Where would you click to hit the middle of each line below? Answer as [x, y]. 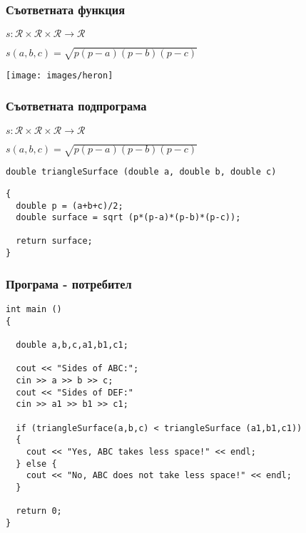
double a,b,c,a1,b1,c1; [72, 345]
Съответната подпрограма [76, 106]
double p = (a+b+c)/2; [70, 206]
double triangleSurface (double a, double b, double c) [141, 172]
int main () [34, 309]
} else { [36, 464]
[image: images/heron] [60, 75]
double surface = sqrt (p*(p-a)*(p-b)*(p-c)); [128, 218]
